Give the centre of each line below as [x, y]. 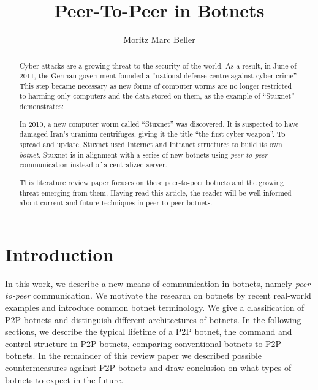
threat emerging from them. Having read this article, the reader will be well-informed [155, 192]
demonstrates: [41, 106]
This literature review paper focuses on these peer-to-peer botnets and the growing [152, 182]
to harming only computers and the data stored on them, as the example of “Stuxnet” [157, 96]
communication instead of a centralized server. [93, 165]
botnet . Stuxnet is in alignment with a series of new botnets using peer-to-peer [143, 154]
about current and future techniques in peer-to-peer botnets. [116, 203]
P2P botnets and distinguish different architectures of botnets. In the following [153, 319]
